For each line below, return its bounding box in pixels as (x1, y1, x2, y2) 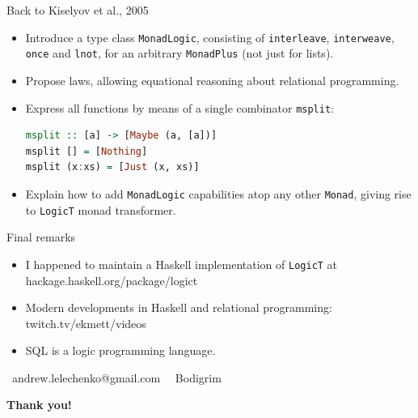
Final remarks (6, 228, 76, 245)
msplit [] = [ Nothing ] (25, 145, 148, 157)
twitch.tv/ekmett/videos (25, 314, 146, 331)
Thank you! (6, 396, 72, 413)
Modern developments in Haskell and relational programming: (25, 299, 332, 316)
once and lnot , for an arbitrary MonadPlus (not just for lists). (25, 45, 334, 62)
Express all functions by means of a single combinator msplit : (25, 99, 334, 116)
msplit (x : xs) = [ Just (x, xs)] (25, 161, 200, 173)
